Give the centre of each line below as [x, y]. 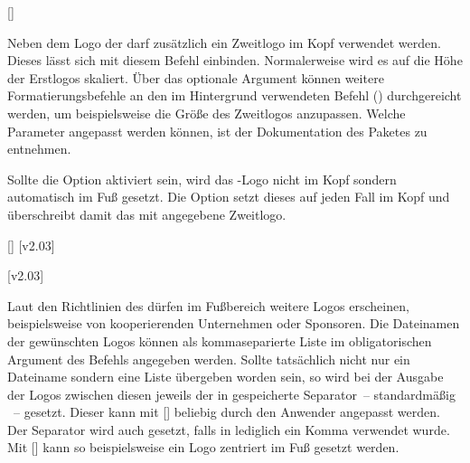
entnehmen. [39, 149]
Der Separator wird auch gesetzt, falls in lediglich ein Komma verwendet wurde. [229, 429]
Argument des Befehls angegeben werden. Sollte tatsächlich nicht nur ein [209, 359]
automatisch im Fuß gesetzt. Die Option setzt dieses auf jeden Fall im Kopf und [229, 197]
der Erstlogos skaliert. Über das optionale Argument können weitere [196, 77]
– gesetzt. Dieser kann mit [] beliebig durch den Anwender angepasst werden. [226, 412]
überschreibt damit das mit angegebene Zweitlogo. [147, 214]
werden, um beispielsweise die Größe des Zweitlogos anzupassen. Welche [207, 113]
